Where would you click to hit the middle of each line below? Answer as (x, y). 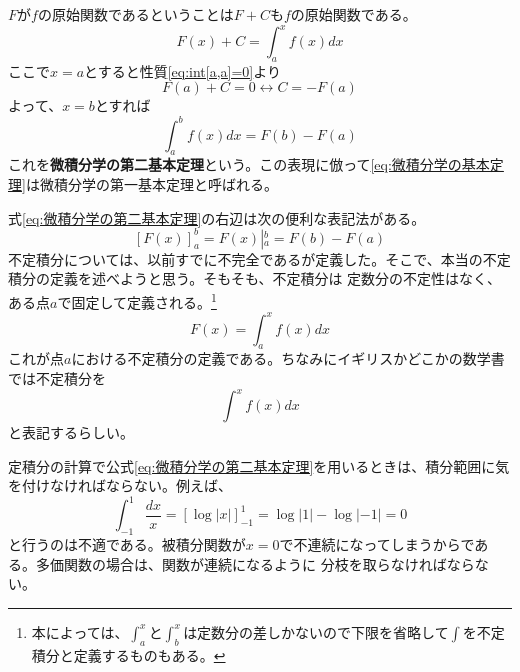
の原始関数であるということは (135, 14)
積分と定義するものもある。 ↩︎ (128, 654)
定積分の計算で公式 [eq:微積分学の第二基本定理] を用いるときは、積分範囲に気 (259, 465)
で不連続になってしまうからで (377, 544)
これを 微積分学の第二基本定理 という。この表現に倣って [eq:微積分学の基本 (249, 164)
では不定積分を (57, 377)
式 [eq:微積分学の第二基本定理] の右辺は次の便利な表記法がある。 (217, 217)
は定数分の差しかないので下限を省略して (316, 631)
